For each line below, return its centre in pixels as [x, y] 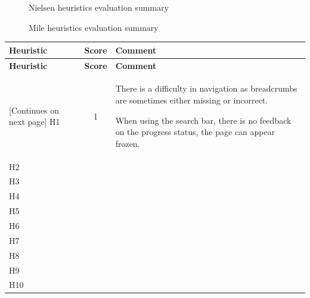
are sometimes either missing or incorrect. [192, 100]
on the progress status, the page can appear [195, 132]
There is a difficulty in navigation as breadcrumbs [206, 88]
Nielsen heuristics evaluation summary [99, 7]
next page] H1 [35, 122]
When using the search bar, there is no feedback [203, 120]
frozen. [128, 143]
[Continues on [34, 110]
